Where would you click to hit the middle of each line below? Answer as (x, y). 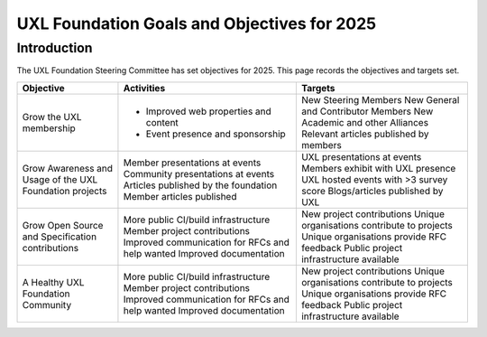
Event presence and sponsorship (216, 134)
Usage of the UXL (60, 179)
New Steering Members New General (380, 99)
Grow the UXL (52, 117)
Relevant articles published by (365, 134)
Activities (144, 88)
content (162, 122)
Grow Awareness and (67, 168)
